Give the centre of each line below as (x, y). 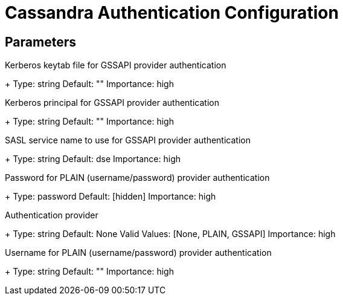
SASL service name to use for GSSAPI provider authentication (128, 140)
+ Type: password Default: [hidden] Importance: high (111, 197)
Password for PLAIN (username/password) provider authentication (137, 178)
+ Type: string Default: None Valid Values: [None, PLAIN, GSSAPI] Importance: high (170, 234)
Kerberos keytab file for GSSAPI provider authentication (116, 65)
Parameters (40, 42)
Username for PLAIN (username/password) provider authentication (138, 253)
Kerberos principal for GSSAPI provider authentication (112, 103)
